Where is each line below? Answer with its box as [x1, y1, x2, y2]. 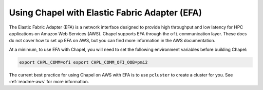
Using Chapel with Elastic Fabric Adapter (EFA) [9, 7, 202, 18]
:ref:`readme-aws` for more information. [9, 79, 90, 85]
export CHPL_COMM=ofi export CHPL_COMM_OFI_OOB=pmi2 [19, 60, 148, 65]
